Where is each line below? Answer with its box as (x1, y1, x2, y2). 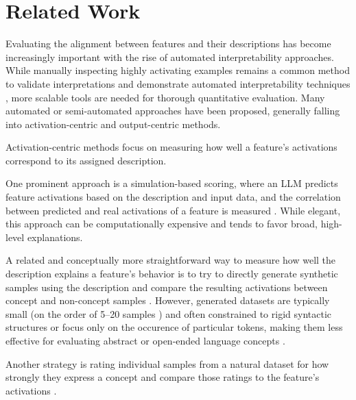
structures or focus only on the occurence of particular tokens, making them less (5, 320, 343, 334)
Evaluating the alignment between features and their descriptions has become (5, 36, 331, 51)
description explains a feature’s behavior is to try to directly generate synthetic (5, 266, 338, 281)
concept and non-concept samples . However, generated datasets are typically (5, 293, 330, 308)
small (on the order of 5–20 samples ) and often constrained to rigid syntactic (5, 306, 331, 321)
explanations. (27, 229, 83, 244)
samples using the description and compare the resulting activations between (5, 279, 328, 294)
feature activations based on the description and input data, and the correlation (5, 190, 341, 204)
